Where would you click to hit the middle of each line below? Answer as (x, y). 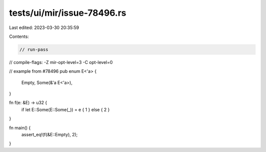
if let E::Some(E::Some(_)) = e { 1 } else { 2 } (66, 109)
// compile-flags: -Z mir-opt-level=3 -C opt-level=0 (61, 62)
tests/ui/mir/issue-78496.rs (68, 13)
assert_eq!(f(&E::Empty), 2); (50, 135)
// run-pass (34, 49)
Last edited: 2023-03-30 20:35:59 (44, 28)
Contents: (19, 36)
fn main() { (20, 127)
